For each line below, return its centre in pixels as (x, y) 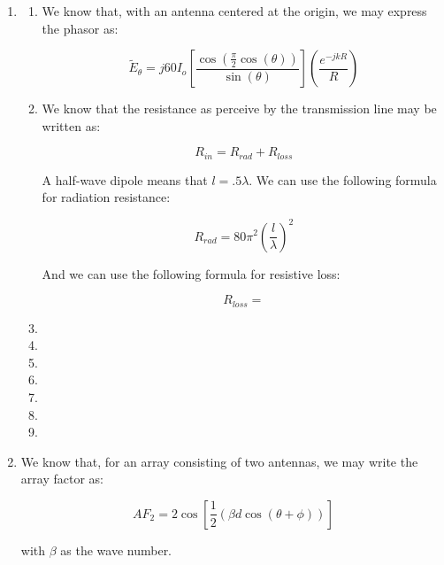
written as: (71, 125)
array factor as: (62, 479)
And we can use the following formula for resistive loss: (191, 273)
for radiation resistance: (106, 197)
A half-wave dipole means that (125, 179)
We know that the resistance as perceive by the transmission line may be (239, 108)
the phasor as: (80, 28)
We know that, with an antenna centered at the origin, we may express (234, 11)
